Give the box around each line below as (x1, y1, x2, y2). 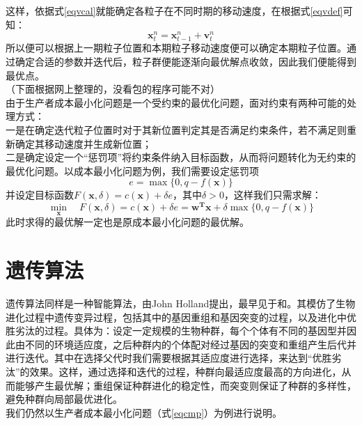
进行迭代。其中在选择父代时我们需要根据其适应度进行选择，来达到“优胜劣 (6, 350, 342, 365)
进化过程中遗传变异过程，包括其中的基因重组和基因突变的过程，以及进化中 (6, 309, 347, 324)
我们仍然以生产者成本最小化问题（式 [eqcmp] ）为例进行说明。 (6, 405, 283, 419)
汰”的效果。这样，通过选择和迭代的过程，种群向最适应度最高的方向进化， (6, 364, 342, 378)
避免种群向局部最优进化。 (6, 392, 123, 406)
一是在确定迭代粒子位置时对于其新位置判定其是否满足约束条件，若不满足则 (6, 122, 347, 137)
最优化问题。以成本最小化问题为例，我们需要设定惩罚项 (6, 163, 259, 178)
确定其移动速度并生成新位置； (15, 136, 152, 150)
